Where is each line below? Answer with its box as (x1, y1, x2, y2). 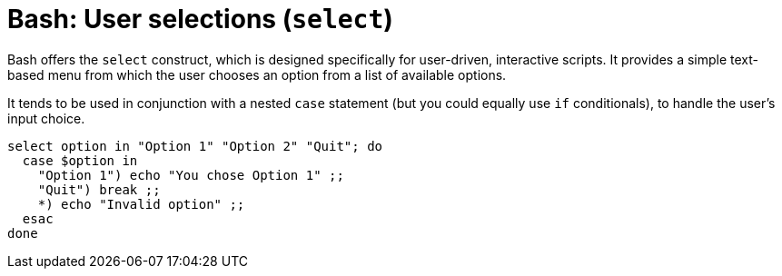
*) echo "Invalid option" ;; (37, 196, 245, 212)
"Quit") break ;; (37, 182, 161, 197)
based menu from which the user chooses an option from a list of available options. (7, 66, 507, 83)
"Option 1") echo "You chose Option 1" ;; (37, 167, 344, 182)
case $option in (22, 153, 138, 168)
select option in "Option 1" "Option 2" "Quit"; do (7, 138, 383, 153)
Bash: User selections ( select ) (7, 4, 393, 34)
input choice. (7, 110, 85, 126)
